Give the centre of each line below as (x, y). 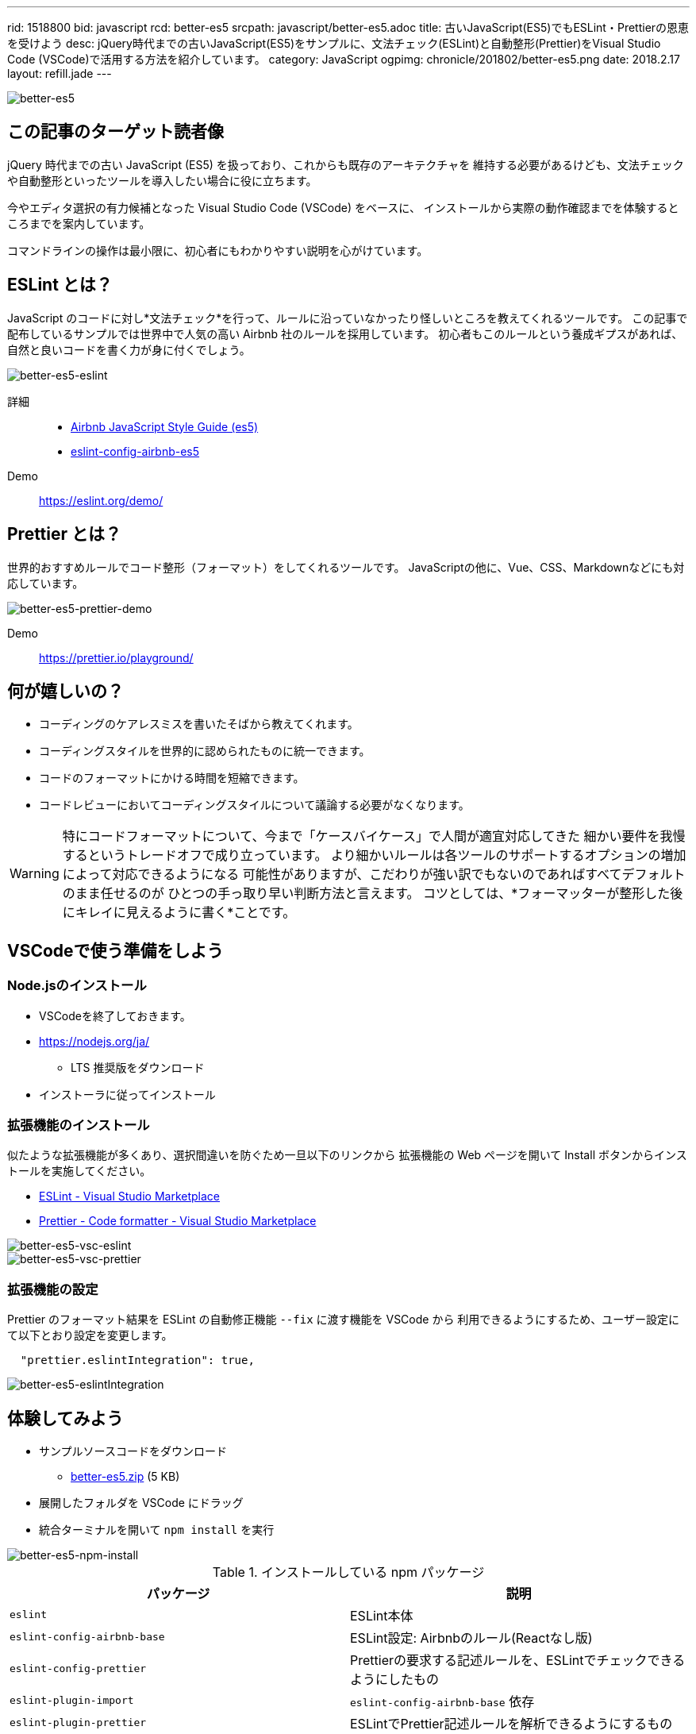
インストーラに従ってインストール (127, 1094)
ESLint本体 (382, 1615)
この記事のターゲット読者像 (115, 132)
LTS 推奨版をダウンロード (138, 1067)
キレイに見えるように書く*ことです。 (185, 913)
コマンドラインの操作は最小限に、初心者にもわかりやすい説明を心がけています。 (218, 250)
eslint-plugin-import (72, 1701)
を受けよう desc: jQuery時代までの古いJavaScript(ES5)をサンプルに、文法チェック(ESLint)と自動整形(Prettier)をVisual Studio (334, 43)
